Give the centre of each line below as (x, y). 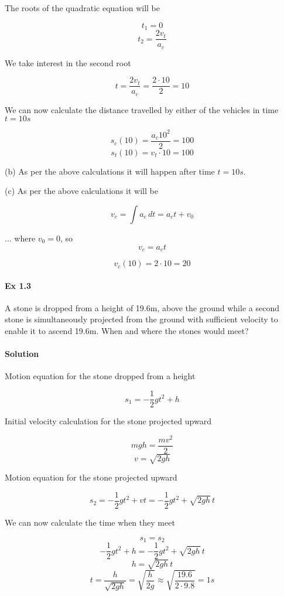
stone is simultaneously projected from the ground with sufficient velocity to (141, 319)
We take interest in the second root (68, 62)
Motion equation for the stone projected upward (91, 477)
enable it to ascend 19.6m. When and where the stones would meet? (127, 331)
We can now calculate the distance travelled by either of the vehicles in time (142, 109)
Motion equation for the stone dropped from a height (100, 376)
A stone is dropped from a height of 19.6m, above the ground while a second (142, 307)
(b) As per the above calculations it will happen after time (110, 171)
